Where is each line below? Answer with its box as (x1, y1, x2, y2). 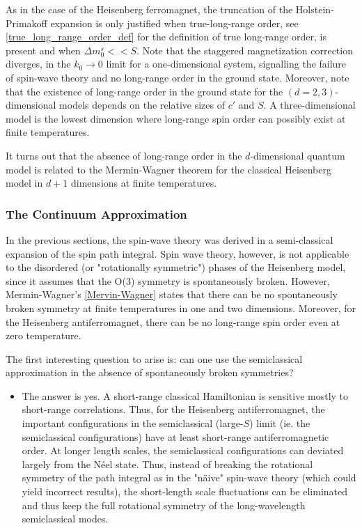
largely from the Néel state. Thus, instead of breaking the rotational (22, 456, 313, 471)
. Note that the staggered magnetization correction (136, 42, 353, 57)
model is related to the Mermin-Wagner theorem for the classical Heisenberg (6, 162, 331, 176)
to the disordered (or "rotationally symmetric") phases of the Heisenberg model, (6, 260, 346, 274)
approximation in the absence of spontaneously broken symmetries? (6, 365, 294, 380)
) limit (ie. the (249, 416, 310, 430)
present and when (6, 42, 81, 57)
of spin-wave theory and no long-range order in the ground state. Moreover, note (6, 70, 349, 84)
